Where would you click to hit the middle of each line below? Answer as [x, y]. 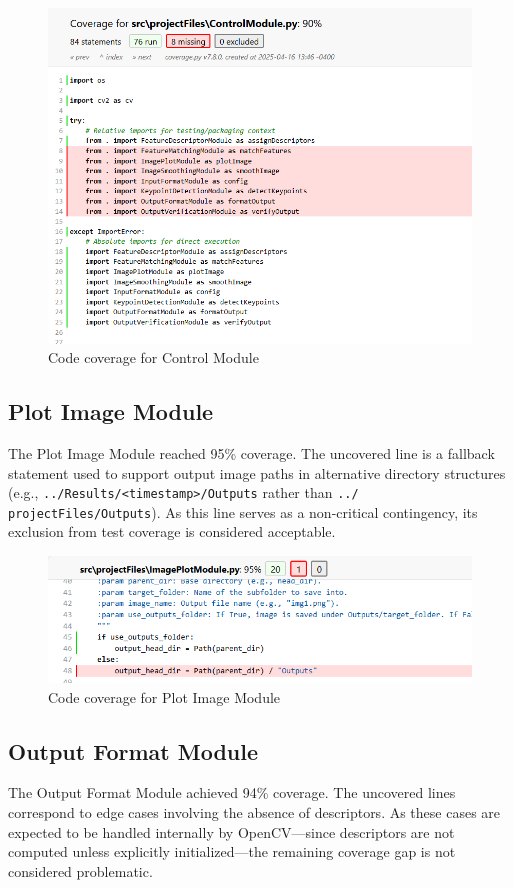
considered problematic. [80, 870]
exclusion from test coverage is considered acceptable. [172, 531]
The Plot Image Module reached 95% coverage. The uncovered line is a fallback [251, 452]
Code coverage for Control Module [153, 357]
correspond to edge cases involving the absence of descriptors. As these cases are [254, 811]
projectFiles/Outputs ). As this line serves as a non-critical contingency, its [243, 511]
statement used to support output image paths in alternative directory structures [257, 472]
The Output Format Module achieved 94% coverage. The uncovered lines [232, 792]
